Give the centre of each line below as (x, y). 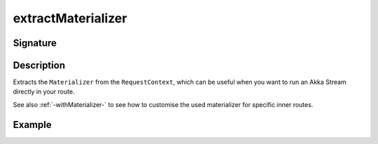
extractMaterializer (70, 18)
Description (39, 65)
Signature (35, 43)
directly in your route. (44, 92)
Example (32, 125)
